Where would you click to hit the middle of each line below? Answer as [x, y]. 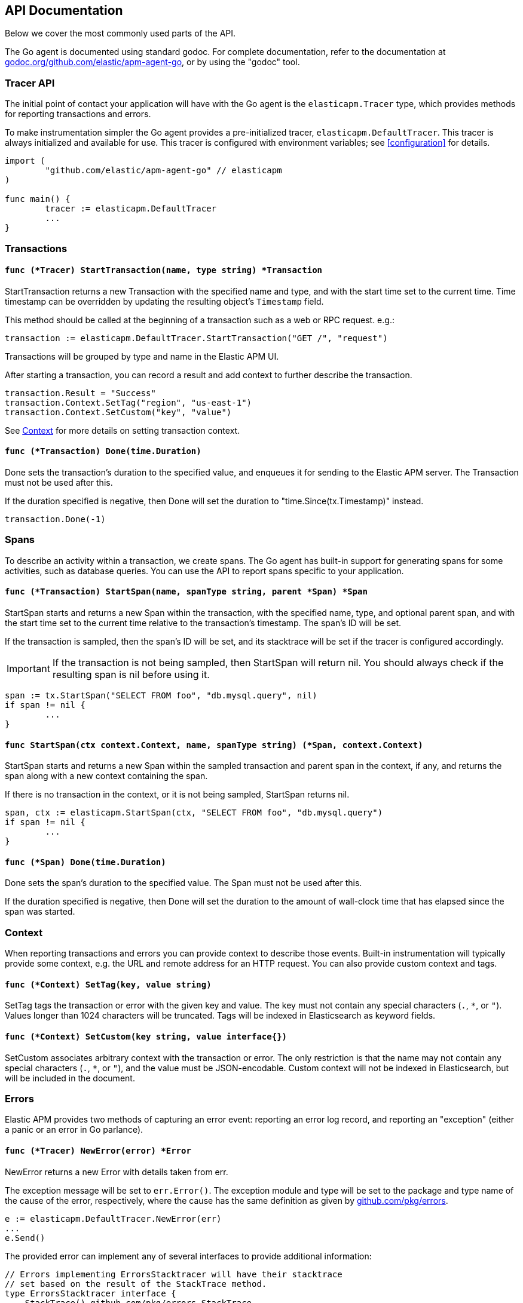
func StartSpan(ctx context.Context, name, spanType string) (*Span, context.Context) [214, 745]
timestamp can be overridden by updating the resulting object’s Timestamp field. [164, 301]
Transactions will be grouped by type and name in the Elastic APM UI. [142, 356]
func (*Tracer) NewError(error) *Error [98, 1150]
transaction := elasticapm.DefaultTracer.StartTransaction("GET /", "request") [196, 338]
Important [28, 668]
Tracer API [30, 83]
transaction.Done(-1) [55, 519]
